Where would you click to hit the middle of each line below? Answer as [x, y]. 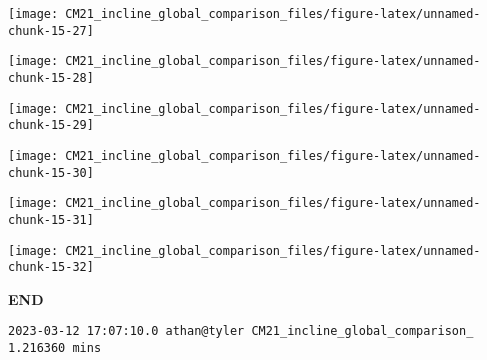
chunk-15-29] [51, 125]
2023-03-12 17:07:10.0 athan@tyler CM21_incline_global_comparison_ [241, 331]
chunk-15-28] [51, 77]
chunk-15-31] [51, 219]
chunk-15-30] [51, 172]
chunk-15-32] [51, 267]
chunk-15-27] [51, 30]
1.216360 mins [55, 348]
